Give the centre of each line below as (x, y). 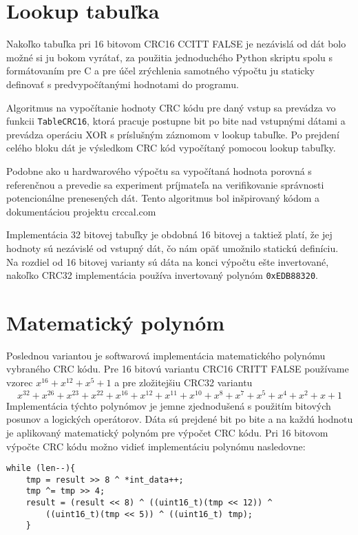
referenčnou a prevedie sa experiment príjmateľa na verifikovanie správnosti (165, 184)
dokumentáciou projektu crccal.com (81, 211)
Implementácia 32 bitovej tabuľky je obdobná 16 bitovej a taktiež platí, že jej (169, 234)
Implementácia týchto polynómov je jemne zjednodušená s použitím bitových (169, 405)
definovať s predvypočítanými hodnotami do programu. (123, 84)
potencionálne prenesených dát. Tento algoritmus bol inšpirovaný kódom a (163, 198)
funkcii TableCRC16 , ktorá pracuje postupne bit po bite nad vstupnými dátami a (176, 121)
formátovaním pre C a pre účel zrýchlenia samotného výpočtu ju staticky (160, 71)
